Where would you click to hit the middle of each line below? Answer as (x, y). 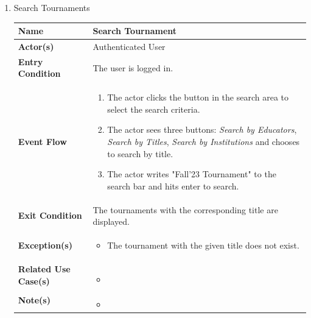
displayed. (111, 221)
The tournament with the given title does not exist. (203, 245)
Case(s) (34, 281)
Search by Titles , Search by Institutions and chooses (204, 141)
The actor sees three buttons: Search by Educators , (202, 129)
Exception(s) (45, 245)
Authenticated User (129, 46)
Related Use (44, 268)
